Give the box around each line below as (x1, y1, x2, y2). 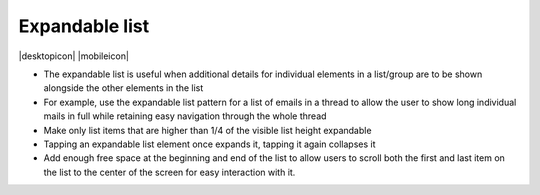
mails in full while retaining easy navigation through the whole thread (43, 110, 327, 122)
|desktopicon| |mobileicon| (18, 50, 130, 62)
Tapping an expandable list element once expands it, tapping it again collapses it (43, 138, 376, 150)
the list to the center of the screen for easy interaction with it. (43, 166, 296, 178)
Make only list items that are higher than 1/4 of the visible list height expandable (43, 124, 372, 136)
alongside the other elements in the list (43, 82, 204, 94)
